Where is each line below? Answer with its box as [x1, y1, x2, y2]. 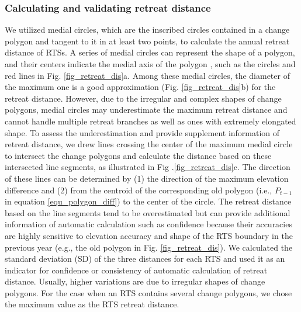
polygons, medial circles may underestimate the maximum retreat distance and [5, 103, 288, 116]
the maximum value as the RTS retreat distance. [5, 298, 179, 310]
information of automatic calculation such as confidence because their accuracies [5, 218, 292, 230]
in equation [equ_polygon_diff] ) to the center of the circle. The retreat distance [5, 195, 292, 207]
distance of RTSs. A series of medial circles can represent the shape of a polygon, [5, 46, 295, 58]
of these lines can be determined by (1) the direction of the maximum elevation [5, 172, 289, 184]
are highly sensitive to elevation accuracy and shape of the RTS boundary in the [5, 229, 293, 241]
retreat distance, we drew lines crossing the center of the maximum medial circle [5, 138, 293, 150]
